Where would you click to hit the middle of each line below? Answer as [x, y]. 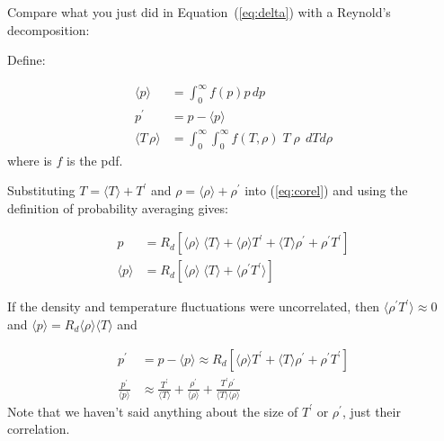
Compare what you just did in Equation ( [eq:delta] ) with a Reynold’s [199, 12]
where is [30, 160]
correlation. [39, 429]
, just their [371, 411]
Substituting [41, 190]
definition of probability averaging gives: [118, 207]
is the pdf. [95, 160]
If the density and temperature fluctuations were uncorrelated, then [194, 306]
